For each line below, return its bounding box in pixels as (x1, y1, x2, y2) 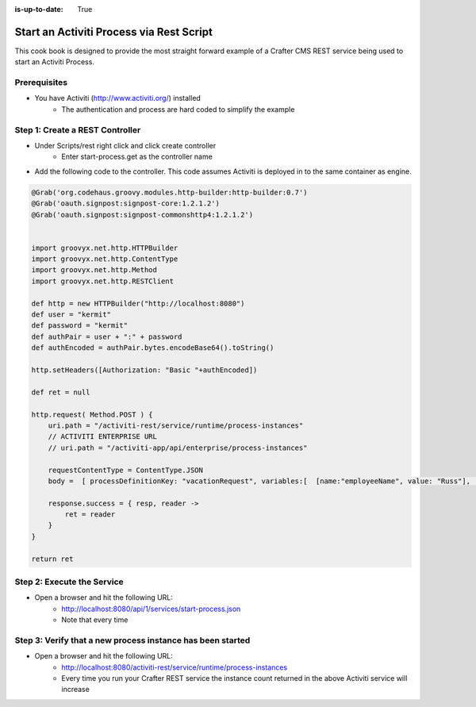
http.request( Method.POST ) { (31, 409, 154, 419)
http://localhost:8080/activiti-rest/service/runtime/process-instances (61, 663, 288, 672)
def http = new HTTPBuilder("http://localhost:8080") (31, 298, 245, 308)
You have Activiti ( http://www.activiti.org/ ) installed (34, 94, 202, 103)
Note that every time (61, 615, 129, 624)
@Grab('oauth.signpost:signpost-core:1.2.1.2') (31, 199, 220, 208)
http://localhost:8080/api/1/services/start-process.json (61, 604, 241, 613)
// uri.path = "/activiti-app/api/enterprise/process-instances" (48, 443, 308, 452)
